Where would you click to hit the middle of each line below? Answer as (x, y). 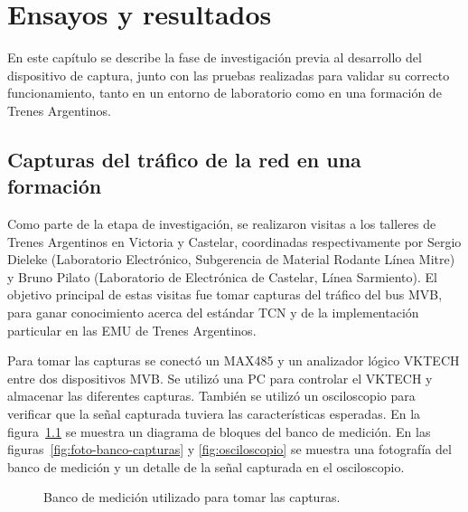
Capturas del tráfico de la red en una (184, 159)
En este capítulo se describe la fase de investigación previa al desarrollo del (215, 57)
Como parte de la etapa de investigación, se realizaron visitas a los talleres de (222, 224)
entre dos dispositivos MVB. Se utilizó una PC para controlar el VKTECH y (220, 378)
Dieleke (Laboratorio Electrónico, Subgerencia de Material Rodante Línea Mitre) (231, 259)
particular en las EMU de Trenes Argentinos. (132, 330)
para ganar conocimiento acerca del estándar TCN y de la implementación (213, 313)
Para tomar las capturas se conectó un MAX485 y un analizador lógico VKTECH (234, 360)
